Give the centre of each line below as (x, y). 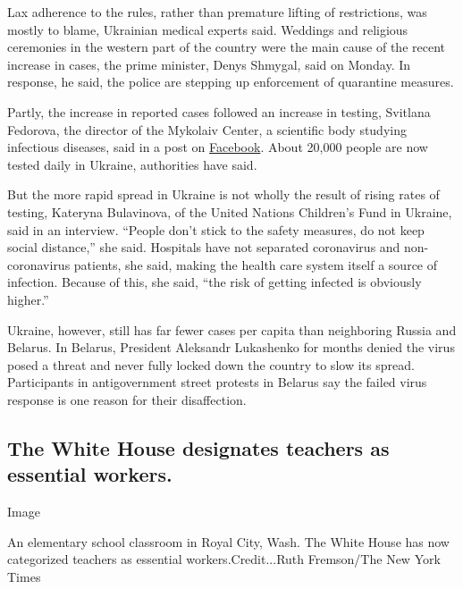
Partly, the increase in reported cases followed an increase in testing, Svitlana (219, 111)
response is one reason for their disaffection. (127, 399)
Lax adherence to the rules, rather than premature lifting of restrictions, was (217, 12)
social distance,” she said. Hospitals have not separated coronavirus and (204, 247)
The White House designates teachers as (198, 447)
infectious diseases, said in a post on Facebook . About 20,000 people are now (218, 147)
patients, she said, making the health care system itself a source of (256, 264)
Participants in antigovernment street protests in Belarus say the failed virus (217, 382)
